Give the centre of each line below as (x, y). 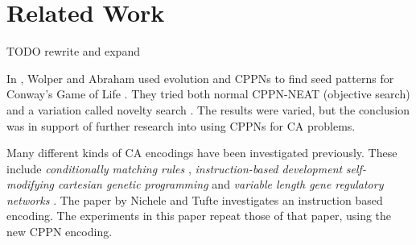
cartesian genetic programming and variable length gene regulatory (221, 184)
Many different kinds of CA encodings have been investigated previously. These (202, 153)
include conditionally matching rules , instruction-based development (175, 168)
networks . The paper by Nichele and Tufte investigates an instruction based (195, 199)
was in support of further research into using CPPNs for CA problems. (181, 125)
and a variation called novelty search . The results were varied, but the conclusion (208, 109)
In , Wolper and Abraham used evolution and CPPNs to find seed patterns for (200, 78)
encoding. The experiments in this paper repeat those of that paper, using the (199, 216)
